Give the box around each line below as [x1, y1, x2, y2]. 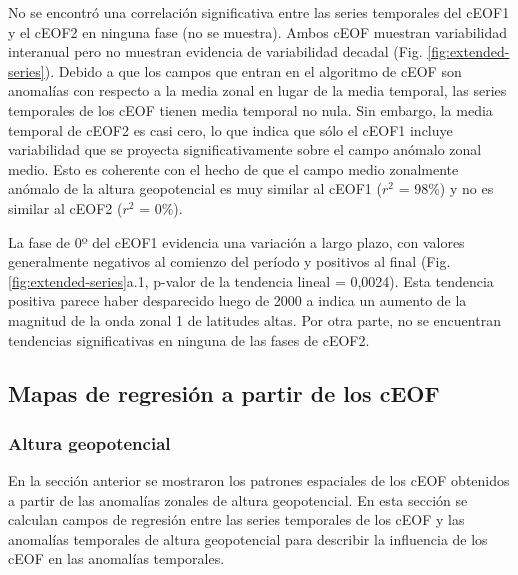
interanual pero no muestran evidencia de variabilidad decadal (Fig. [8, 41, 423, 62]
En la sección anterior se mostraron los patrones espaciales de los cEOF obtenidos [8, 470, 510, 491]
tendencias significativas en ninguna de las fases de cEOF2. [8, 329, 370, 350]
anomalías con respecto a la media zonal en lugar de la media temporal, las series [8, 80, 507, 101]
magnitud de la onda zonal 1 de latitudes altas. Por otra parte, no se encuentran [8, 309, 501, 330]
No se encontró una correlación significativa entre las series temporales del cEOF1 [8, 2, 510, 22]
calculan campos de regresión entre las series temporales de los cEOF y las [8, 509, 465, 530]
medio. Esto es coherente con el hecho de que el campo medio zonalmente [8, 158, 459, 179]
